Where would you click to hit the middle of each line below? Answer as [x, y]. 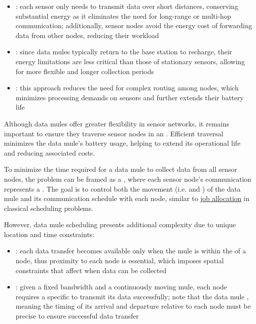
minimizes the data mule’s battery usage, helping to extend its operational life [122, 143]
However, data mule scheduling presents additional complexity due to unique [120, 224]
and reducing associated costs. [50, 152]
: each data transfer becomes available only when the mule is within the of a [131, 251]
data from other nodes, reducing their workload [87, 35]
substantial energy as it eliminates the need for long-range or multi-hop [123, 16]
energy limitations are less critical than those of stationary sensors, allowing [130, 61]
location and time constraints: [49, 234]
